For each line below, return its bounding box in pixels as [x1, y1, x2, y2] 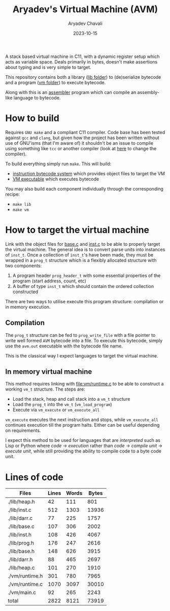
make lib [12, 202, 31, 207]
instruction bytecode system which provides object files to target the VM [12, 170, 165, 176]
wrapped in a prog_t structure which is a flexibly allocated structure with [5, 257, 157, 263]
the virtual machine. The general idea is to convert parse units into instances [5, 246, 165, 252]
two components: [5, 263, 42, 269]
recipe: [5, 191, 20, 197]
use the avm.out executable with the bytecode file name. [5, 343, 123, 349]
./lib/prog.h [8, 539, 35, 546]
